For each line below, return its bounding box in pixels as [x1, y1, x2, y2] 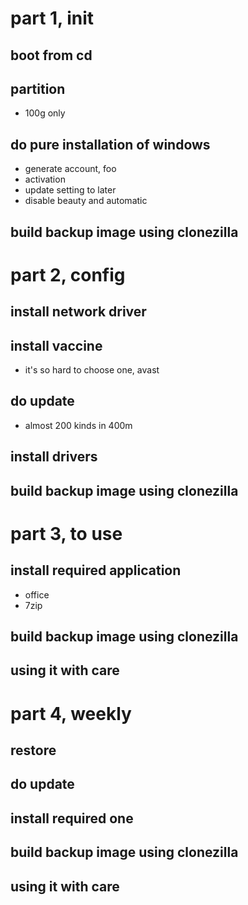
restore [10, 742, 57, 759]
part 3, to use [10, 522, 123, 545]
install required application [10, 562, 182, 579]
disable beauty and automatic [24, 195, 148, 207]
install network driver [10, 303, 147, 321]
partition [10, 80, 66, 97]
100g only [24, 107, 66, 119]
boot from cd [10, 47, 93, 64]
